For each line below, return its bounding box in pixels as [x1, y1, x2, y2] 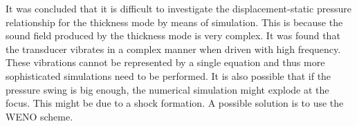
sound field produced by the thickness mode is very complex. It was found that [6, 28, 340, 43]
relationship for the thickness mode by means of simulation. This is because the [6, 14, 343, 29]
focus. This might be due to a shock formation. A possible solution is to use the [6, 96, 344, 110]
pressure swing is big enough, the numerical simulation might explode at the [6, 82, 329, 96]
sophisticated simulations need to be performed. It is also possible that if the [6, 68, 331, 83]
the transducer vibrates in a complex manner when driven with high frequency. [6, 41, 341, 56]
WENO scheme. [6, 109, 73, 123]
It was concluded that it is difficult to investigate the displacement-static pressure [6, 1, 351, 15]
